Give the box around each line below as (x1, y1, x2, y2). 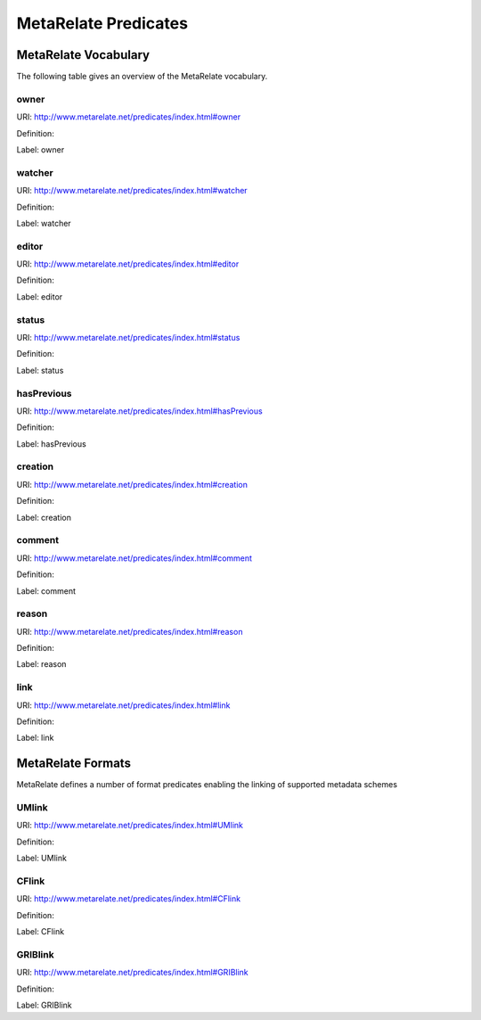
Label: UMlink (16, 852, 67, 864)
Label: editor (16, 291, 63, 302)
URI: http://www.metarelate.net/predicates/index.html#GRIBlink (16, 967, 249, 978)
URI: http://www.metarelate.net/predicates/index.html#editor (16, 259, 240, 269)
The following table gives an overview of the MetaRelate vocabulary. (16, 71, 268, 82)
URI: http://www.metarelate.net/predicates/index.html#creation (16, 479, 249, 489)
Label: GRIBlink (16, 999, 72, 1011)
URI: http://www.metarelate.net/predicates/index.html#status (16, 332, 240, 342)
